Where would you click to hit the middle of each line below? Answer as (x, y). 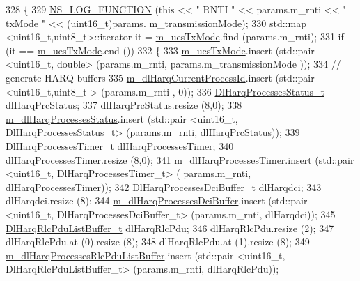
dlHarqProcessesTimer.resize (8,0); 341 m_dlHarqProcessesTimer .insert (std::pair (180, 159)
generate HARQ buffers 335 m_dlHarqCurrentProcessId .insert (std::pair (160, 77)
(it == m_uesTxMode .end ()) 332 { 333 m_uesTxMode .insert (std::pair (160, 50)
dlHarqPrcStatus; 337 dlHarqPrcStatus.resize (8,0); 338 (124, 105)
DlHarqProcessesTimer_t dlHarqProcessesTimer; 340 (120, 145)
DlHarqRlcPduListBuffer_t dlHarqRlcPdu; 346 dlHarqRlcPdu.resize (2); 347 (170, 228)
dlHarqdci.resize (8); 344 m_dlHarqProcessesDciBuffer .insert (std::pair (157, 200)
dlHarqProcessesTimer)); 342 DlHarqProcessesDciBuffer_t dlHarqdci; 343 (164, 187)
